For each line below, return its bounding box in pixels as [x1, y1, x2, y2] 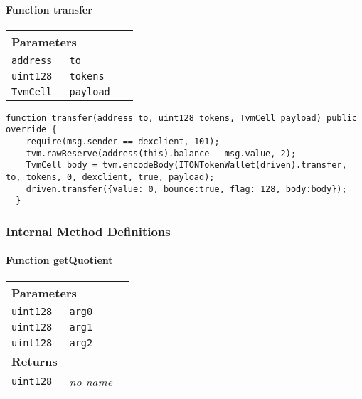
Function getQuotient [6, 252, 113, 267]
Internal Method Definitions [6, 222, 171, 240]
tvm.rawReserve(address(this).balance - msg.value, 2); [26, 148, 297, 159]
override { [6, 124, 57, 135]
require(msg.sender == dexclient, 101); [26, 137, 220, 147]
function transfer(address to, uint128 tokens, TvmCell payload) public [6, 112, 357, 123]
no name [69, 373, 112, 390]
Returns [11, 352, 58, 369]
